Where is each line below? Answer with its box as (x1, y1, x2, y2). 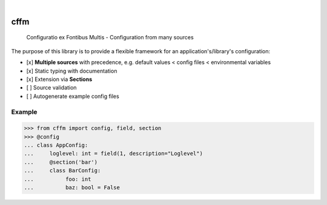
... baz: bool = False (24, 184, 121, 191)
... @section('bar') (24, 158, 98, 166)
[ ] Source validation (26, 84, 77, 91)
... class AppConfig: (24, 142, 88, 149)
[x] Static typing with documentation (26, 67, 117, 74)
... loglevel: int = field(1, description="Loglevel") (24, 150, 203, 157)
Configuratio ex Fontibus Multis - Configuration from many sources (26, 34, 194, 41)
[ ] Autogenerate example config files (26, 93, 119, 100)
